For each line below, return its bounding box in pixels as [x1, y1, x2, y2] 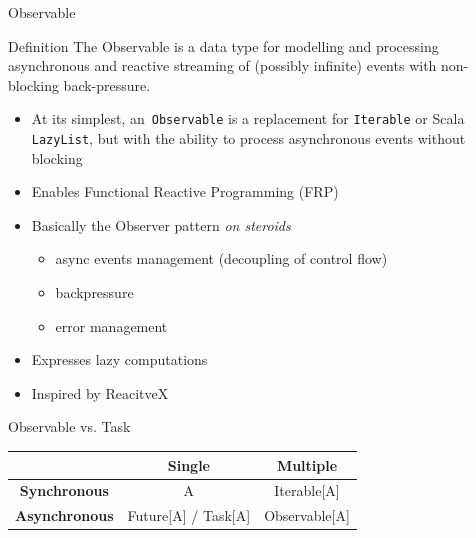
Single [167, 454, 210, 475]
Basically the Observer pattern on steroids [31, 214, 291, 235]
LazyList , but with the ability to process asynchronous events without [31, 128, 466, 149]
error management [55, 315, 168, 336]
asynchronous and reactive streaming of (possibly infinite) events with [8, 55, 437, 76]
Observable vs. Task [8, 416, 131, 437]
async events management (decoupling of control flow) [55, 248, 388, 269]
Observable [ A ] [264, 505, 350, 526]
